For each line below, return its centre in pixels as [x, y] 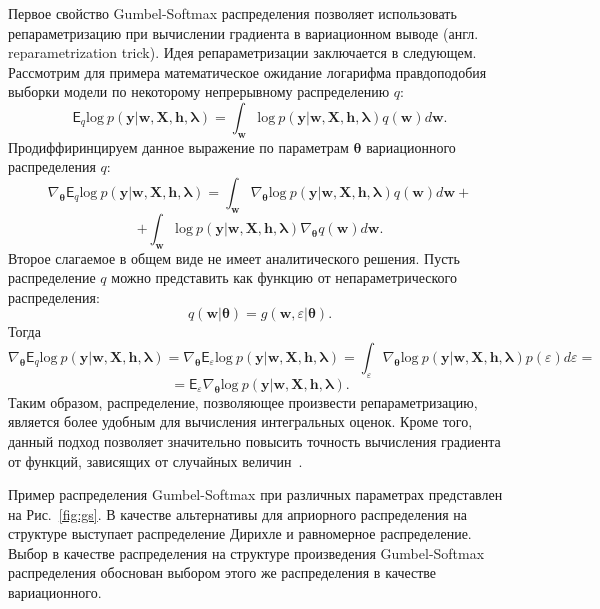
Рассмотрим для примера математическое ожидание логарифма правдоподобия [247, 71]
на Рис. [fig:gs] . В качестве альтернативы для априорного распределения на [238, 513]
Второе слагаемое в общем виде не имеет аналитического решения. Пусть [234, 257]
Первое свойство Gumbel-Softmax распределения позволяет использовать [232, 13]
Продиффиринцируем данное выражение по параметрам [178, 146]
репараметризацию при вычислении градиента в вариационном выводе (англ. [243, 32]
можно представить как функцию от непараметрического [284, 277]
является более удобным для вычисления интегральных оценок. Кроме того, [240, 421]
